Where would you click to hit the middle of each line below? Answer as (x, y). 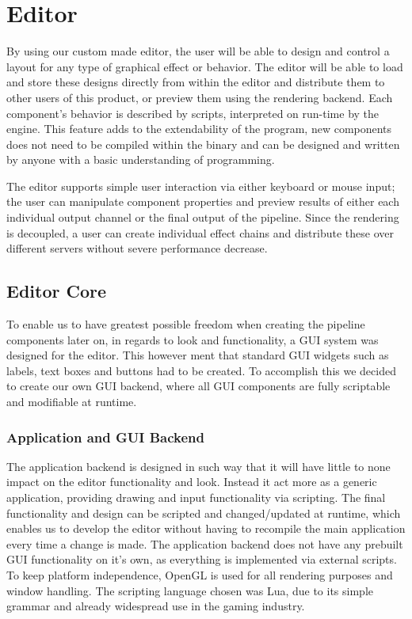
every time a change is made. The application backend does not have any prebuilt (205, 543)
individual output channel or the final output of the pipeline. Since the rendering (203, 217)
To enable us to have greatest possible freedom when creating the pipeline (186, 324)
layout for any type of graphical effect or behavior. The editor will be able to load (205, 66)
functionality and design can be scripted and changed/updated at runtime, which (204, 513)
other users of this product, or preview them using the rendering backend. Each (200, 97)
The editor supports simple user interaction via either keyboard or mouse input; (201, 186)
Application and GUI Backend (106, 437)
